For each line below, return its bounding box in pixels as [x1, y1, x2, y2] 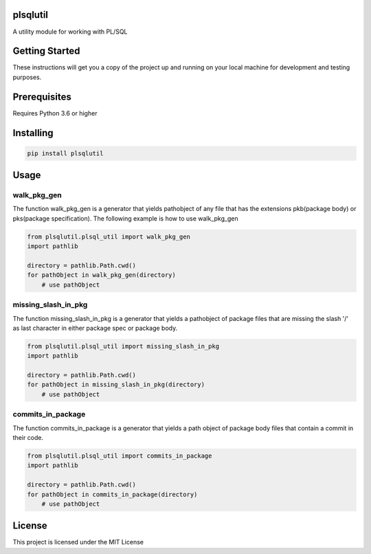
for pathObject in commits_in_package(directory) [27, 490, 198, 498]
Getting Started [12, 45, 80, 57]
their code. [12, 433, 44, 441]
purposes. [12, 73, 42, 81]
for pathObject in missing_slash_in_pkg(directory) [27, 381, 205, 388]
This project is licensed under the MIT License [12, 538, 144, 546]
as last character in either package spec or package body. [12, 324, 178, 332]
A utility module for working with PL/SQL [12, 27, 128, 36]
